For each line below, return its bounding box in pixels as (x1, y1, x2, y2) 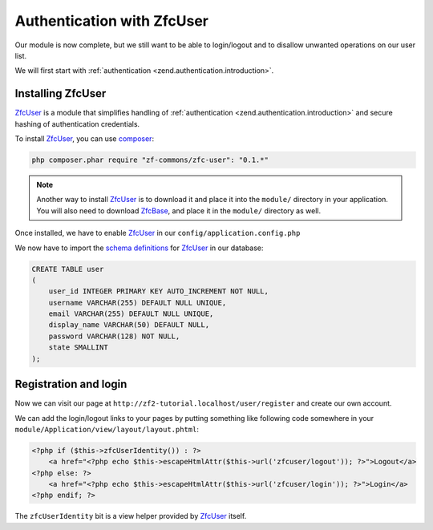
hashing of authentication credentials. (14, 119, 140, 128)
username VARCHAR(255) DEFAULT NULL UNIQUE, (48, 297, 227, 307)
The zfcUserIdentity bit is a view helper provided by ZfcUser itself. (14, 512, 247, 521)
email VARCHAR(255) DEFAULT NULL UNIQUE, (48, 310, 214, 318)
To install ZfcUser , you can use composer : (14, 134, 155, 144)
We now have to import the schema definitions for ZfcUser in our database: (14, 243, 264, 253)
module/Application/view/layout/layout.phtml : (14, 424, 200, 434)
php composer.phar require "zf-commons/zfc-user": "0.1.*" (31, 156, 269, 164)
